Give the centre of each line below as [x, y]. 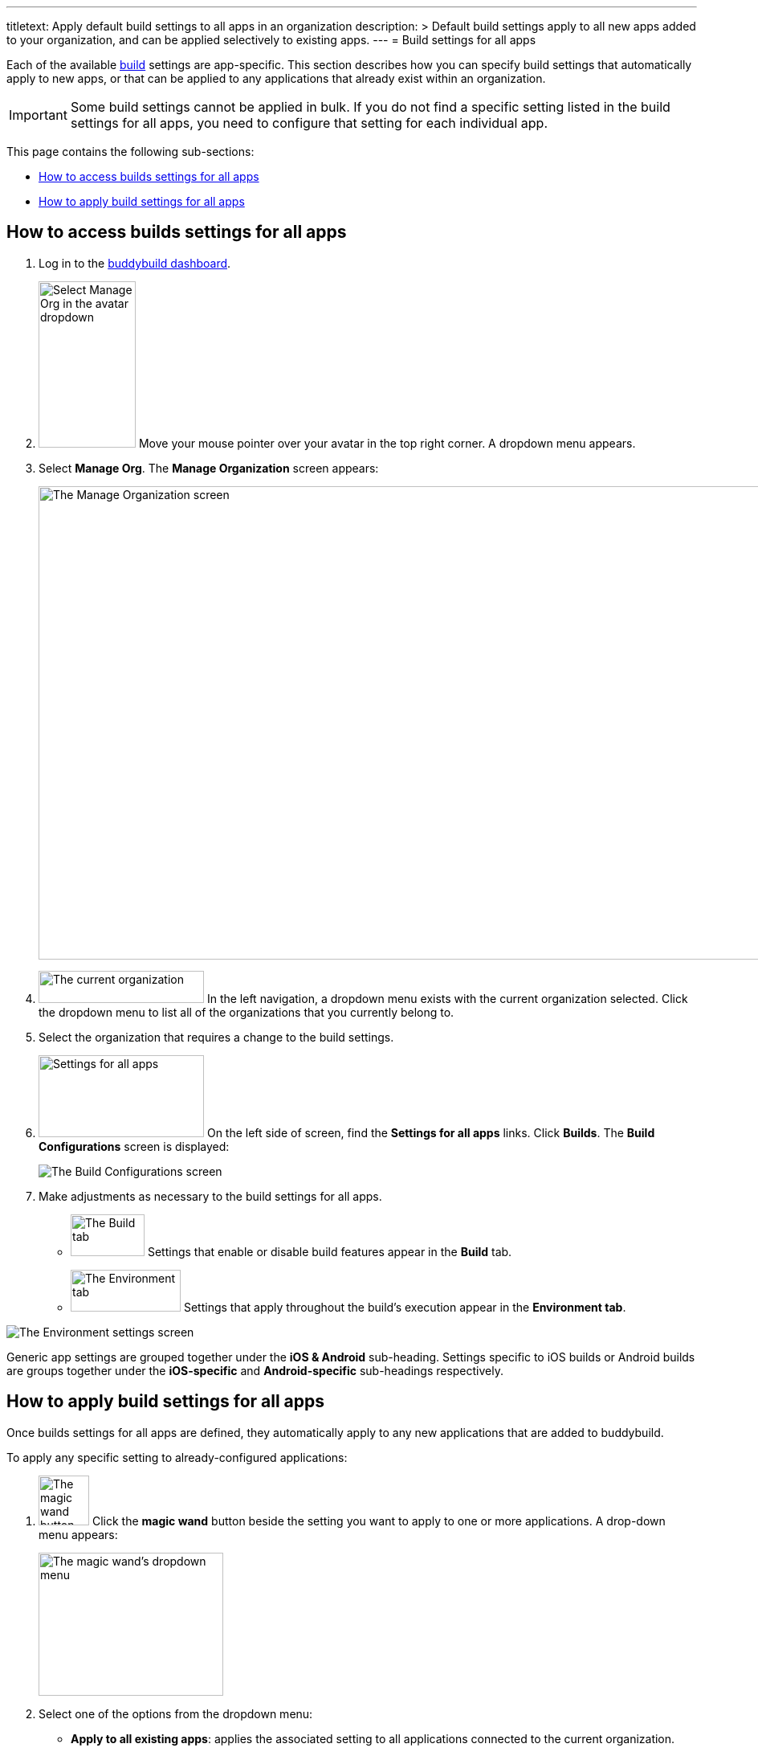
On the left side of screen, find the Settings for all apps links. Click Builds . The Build [431, 1132]
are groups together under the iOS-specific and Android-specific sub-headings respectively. [255, 1370]
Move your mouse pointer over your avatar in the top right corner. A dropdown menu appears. [387, 443]
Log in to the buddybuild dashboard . [135, 263]
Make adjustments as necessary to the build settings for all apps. [210, 1196]
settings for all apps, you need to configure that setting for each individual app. [309, 123]
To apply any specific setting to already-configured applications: [177, 1457]
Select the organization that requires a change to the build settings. [216, 1037]
